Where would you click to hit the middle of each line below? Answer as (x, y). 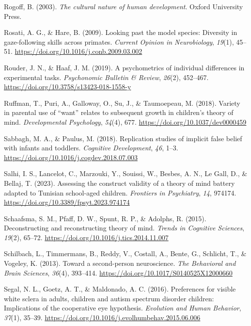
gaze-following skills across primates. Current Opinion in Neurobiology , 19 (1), (119, 41)
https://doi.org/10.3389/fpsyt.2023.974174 (67, 202)
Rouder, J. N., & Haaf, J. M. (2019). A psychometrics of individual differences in (124, 67)
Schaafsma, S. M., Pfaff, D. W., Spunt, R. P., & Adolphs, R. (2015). (105, 218)
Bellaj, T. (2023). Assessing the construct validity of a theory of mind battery (119, 183)
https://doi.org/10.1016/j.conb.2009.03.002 (78, 51)
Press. (13, 16)
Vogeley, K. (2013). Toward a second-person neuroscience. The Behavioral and (120, 263)
